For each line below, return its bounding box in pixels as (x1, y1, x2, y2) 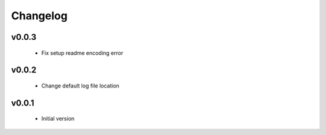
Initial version (41, 115, 75, 122)
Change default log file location (41, 82, 120, 89)
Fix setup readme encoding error (41, 49, 124, 57)
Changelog (11, 9, 68, 22)
